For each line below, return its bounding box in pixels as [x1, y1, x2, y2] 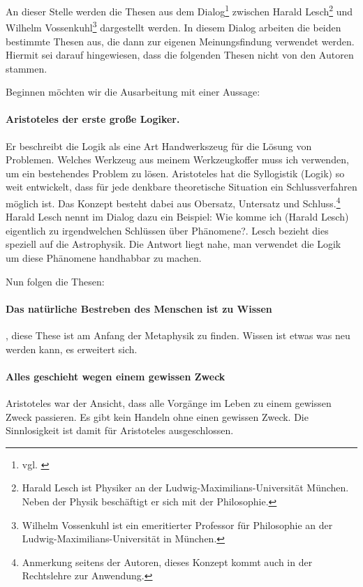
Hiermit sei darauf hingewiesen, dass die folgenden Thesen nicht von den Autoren [6, 47, 354, 62]
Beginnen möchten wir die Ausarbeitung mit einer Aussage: [6, 84, 260, 99]
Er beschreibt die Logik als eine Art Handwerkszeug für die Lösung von [6, 138, 312, 153]
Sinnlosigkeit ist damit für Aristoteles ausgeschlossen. [6, 423, 234, 438]
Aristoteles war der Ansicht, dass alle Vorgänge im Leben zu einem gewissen [6, 396, 332, 410]
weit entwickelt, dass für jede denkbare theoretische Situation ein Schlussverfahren [6, 179, 357, 194]
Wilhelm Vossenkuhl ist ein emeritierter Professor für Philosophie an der [22, 517, 333, 532]
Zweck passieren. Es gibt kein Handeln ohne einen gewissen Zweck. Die [6, 409, 309, 424]
